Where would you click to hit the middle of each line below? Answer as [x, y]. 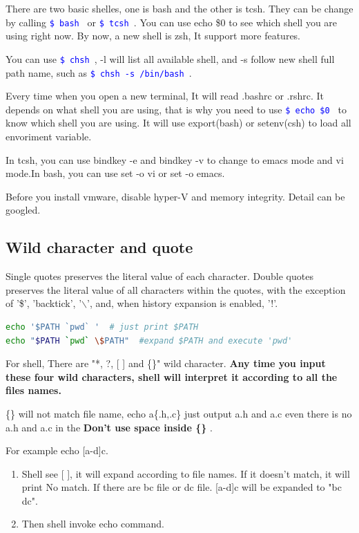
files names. [33, 390]
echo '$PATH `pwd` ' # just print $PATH [102, 327]
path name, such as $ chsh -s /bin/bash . [99, 72]
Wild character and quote [99, 247]
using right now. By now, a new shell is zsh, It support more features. [153, 36]
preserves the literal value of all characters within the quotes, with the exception [176, 289]
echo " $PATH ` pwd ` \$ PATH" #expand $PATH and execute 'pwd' [149, 340]
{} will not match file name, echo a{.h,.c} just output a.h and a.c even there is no [179, 413]
